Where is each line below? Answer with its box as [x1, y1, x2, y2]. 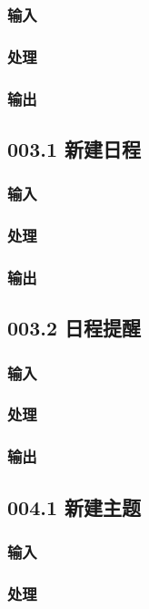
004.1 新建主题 [7, 492, 142, 521]
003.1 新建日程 [7, 134, 142, 162]
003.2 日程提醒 [7, 314, 142, 342]
